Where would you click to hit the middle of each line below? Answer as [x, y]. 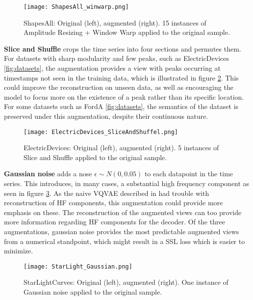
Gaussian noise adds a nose [48, 174]
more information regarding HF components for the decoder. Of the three [114, 222]
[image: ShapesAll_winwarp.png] [76, 7]
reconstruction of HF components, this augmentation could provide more [114, 203]
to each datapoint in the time [189, 174]
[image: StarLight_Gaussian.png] [78, 266]
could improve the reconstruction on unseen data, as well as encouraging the [119, 87]
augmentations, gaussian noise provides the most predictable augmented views [122, 231]
